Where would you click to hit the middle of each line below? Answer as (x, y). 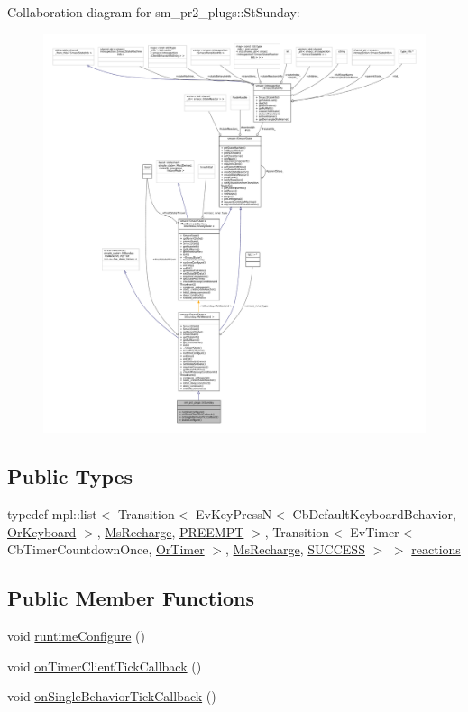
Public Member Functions (131, 598)
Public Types (70, 476)
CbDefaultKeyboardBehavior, (374, 513)
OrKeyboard (42, 531)
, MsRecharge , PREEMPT (170, 531)
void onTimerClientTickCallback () (105, 666)
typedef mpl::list (52, 513)
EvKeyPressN (234, 513)
